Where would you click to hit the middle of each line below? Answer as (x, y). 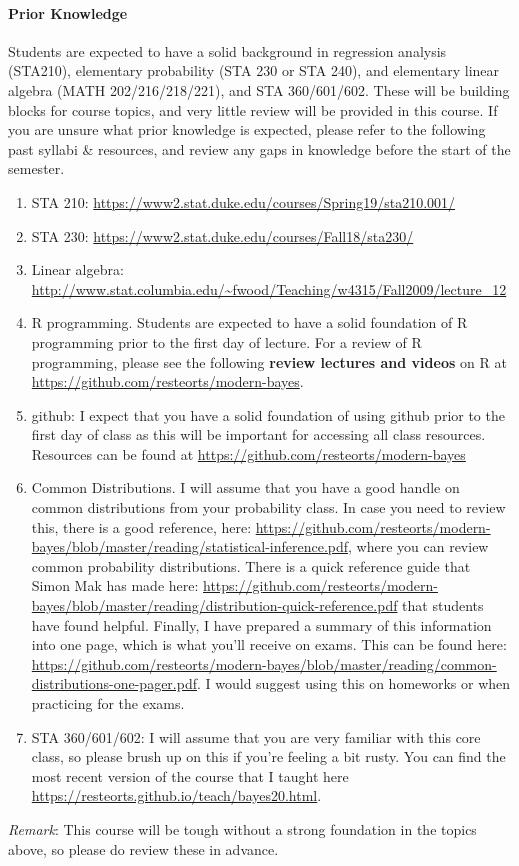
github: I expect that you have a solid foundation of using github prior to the (268, 414)
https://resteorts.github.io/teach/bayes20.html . (176, 795)
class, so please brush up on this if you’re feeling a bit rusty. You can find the (268, 756)
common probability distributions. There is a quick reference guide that (251, 565)
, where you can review (418, 546)
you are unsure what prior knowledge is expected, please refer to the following (247, 129)
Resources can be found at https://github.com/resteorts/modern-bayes (248, 453)
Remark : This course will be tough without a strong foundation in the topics (242, 828)
